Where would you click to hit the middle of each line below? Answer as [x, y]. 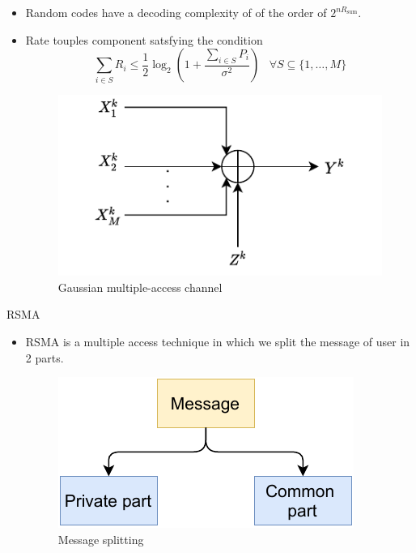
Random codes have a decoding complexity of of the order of [176, 12]
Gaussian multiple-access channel [140, 287]
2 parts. [45, 357]
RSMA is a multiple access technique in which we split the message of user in [218, 342]
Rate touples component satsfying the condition [144, 39]
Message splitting [101, 539]
